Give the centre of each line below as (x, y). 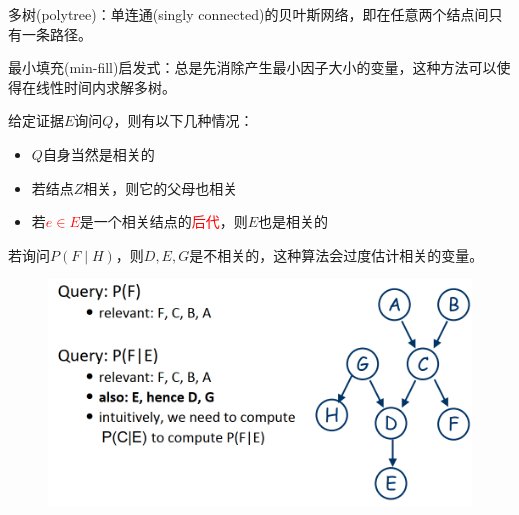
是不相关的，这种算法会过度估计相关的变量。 (336, 254)
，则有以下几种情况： (183, 120)
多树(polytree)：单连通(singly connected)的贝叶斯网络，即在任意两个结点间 (248, 14)
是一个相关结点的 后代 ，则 (163, 221)
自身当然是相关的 (98, 153)
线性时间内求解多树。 (105, 86)
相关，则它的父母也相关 (160, 187)
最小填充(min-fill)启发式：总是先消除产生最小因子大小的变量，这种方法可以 (252, 67)
